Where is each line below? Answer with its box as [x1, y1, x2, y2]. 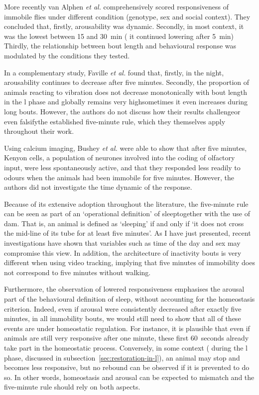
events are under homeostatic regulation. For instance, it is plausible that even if [4, 323, 250, 333]
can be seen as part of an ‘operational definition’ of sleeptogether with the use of [4, 208, 250, 219]
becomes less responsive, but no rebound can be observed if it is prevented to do [4, 362, 250, 373]
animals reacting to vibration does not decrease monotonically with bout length [4, 86, 248, 97]
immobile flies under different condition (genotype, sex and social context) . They [4, 11, 251, 21]
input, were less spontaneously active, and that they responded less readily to [4, 162, 241, 172]
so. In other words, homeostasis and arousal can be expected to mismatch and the [4, 372, 255, 382]
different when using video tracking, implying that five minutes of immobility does [4, 257, 255, 268]
